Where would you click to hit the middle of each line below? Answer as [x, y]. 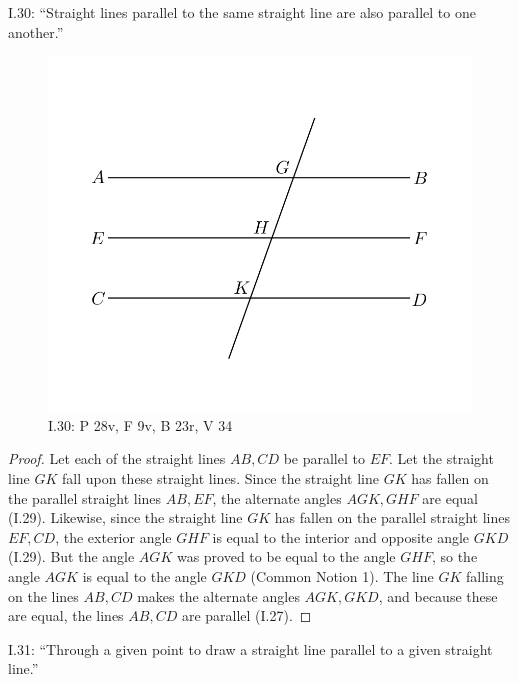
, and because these [438, 595]
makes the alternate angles [218, 595]
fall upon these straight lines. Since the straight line [220, 478]
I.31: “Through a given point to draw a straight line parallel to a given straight [250, 648]
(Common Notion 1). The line [342, 576]
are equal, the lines [66, 615]
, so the [454, 556]
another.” [36, 31]
